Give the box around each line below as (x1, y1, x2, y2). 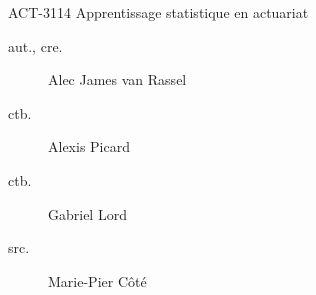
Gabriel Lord (48, 203, 127, 224)
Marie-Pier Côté (48, 270, 147, 291)
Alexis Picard (48, 136, 130, 157)
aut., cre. (8, 35, 63, 56)
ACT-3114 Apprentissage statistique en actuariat (8, 2, 309, 22)
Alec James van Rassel (48, 69, 187, 90)
